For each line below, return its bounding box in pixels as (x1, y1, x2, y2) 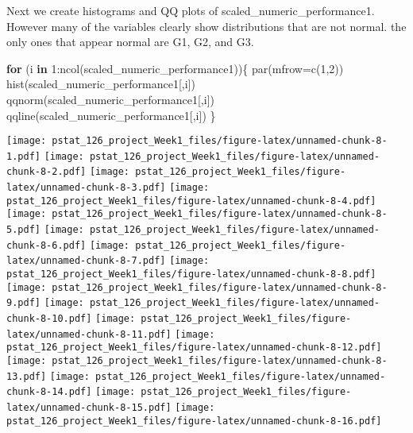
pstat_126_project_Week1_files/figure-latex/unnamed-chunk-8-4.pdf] (6, 195, 376, 207)
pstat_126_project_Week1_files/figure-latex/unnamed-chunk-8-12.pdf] (6, 342, 382, 354)
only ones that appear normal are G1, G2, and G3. (6, 33, 254, 50)
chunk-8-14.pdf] (6, 386, 92, 398)
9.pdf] (6, 297, 41, 309)
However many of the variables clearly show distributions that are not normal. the (6, 17, 407, 34)
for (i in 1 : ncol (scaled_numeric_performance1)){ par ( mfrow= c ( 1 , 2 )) (6, 60, 344, 76)
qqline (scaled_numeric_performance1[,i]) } (6, 106, 216, 123)
